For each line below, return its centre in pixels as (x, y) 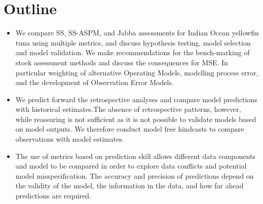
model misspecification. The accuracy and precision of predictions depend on (135, 175)
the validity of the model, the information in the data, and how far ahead (129, 186)
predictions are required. (53, 196)
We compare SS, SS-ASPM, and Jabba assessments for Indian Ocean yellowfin (137, 33)
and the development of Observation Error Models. (95, 82)
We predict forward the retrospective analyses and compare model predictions (136, 99)
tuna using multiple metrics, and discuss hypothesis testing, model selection (133, 42)
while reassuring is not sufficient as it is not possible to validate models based (136, 119)
